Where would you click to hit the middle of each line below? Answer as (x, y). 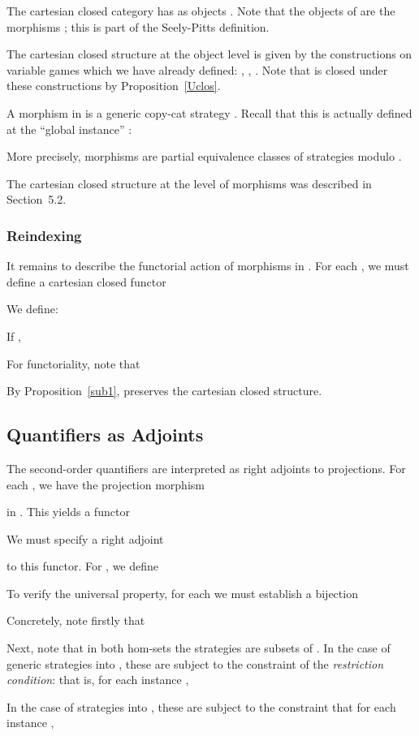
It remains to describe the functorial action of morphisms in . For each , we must (208, 266)
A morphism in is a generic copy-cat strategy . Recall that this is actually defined (209, 112)
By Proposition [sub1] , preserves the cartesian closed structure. (164, 391)
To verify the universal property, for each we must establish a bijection (182, 593)
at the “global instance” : (69, 129)
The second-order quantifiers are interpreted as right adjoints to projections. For (206, 468)
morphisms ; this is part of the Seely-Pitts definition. (138, 26)
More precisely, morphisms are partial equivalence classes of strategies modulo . (204, 156)
